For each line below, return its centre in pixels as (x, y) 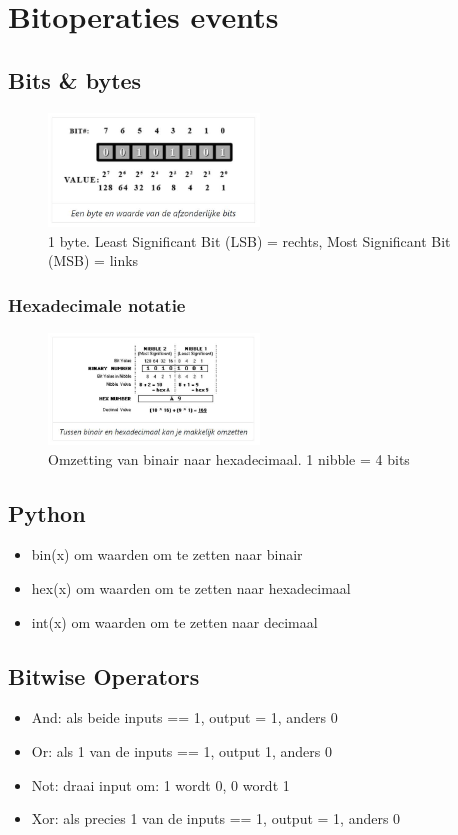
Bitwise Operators (104, 675)
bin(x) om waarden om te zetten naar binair (167, 554)
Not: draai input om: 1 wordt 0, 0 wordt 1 (160, 784)
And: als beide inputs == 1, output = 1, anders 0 (184, 717)
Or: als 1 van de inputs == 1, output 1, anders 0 (181, 750)
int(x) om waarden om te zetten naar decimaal (174, 621)
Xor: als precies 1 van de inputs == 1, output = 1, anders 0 (216, 818)
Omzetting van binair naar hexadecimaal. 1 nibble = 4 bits (229, 458)
